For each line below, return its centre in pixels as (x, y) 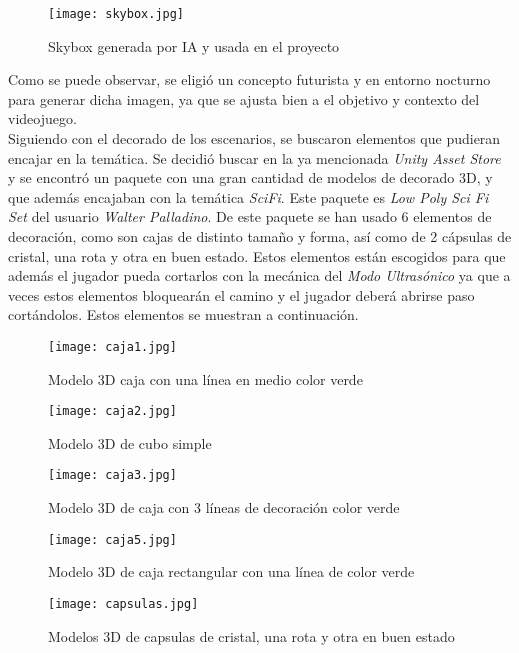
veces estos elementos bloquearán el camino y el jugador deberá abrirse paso (241, 294)
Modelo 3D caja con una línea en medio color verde (205, 378)
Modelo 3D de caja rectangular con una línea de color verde (231, 571)
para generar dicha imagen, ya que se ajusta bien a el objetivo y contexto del (244, 98)
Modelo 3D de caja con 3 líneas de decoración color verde (224, 507)
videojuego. (42, 118)
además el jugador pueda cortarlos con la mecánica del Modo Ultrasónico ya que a (259, 275)
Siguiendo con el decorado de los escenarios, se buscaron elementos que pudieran (254, 138)
